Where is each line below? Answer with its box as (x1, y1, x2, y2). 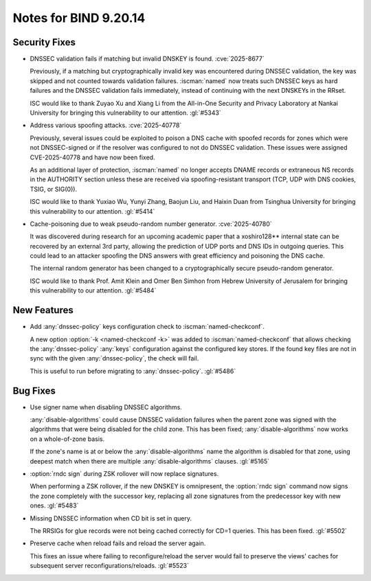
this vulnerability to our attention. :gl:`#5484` (30, 286, 157, 295)
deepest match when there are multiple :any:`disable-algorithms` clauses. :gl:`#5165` (30, 457, 270, 465)
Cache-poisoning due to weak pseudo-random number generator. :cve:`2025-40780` (30, 220, 272, 228)
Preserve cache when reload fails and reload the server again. (30, 539, 206, 547)
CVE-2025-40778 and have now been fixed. (30, 153, 155, 161)
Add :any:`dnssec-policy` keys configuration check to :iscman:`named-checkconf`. (30, 323, 265, 331)
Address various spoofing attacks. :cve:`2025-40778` (30, 121, 182, 130)
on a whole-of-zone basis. (30, 435, 105, 443)
